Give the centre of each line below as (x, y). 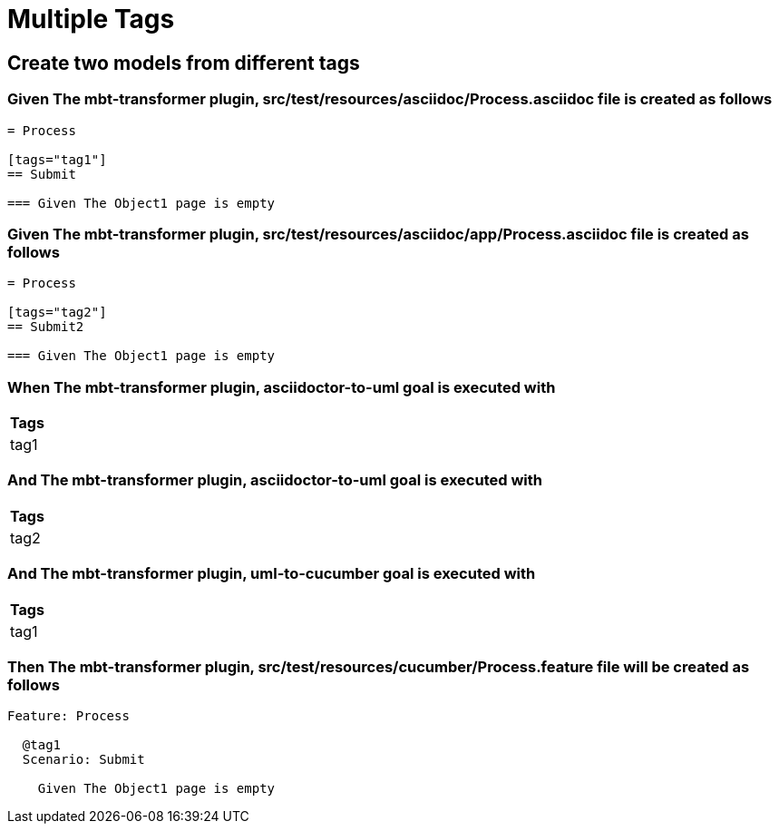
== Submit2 (46, 327)
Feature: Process (68, 716)
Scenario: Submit (83, 760)
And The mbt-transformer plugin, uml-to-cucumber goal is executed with (272, 574)
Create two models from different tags (184, 63)
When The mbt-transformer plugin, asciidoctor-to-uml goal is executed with (282, 387)
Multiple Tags (91, 19)
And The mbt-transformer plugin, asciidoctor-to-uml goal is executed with (275, 480)
